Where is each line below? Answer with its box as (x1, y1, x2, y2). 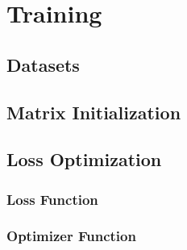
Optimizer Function (6, 226, 136, 246)
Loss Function (6, 189, 98, 209)
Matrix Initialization (6, 99, 181, 124)
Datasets (6, 52, 80, 77)
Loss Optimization (6, 147, 162, 172)
